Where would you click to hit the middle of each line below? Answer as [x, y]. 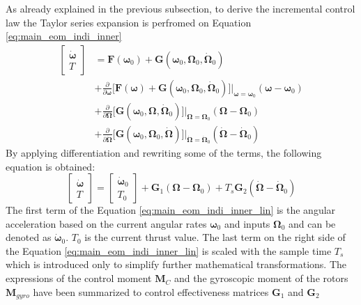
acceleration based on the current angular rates [106, 223]
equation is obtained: [51, 166]
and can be [312, 223]
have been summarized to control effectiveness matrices [151, 291]
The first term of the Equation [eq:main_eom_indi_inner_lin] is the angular [171, 210]
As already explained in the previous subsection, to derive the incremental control [180, 8]
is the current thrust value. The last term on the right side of [215, 237]
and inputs [247, 223]
